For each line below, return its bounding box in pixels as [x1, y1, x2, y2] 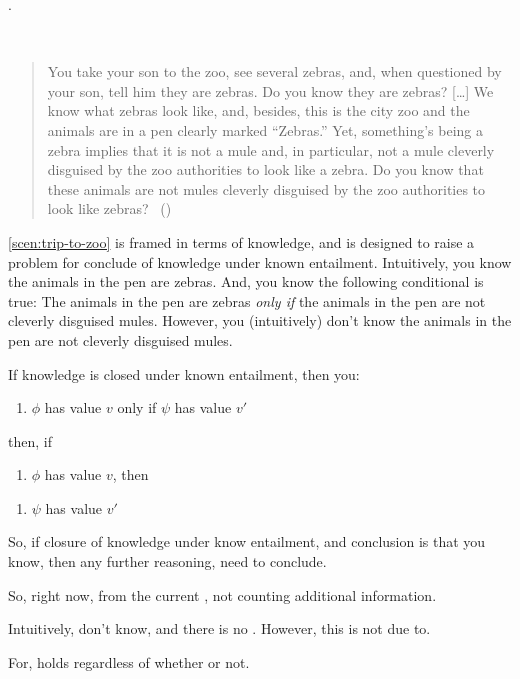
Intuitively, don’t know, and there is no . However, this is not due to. [8, 618, 431, 639]
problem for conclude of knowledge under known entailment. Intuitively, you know [8, 251, 512, 272]
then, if [8, 430, 52, 451]
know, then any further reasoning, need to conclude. [8, 551, 327, 572]
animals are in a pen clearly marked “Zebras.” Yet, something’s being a [47, 119, 484, 140]
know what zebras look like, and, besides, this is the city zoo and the [47, 100, 470, 121]
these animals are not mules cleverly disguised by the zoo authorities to [47, 178, 486, 199]
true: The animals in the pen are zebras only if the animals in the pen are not [8, 290, 486, 311]
